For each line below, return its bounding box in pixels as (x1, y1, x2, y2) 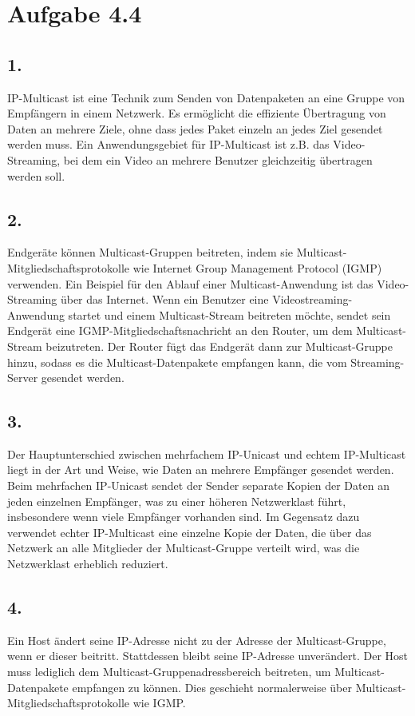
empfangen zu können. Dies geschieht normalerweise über (72, 678, 352, 695)
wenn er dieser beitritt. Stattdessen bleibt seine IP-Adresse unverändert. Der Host (7, 647, 409, 664)
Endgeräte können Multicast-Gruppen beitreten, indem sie (7, 244, 293, 261)
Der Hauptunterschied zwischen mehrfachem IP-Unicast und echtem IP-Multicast (7, 445, 406, 462)
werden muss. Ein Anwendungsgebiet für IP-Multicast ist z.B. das (7, 136, 330, 153)
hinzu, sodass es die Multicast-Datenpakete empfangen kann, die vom (7, 353, 347, 370)
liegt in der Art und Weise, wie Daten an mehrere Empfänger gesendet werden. (7, 461, 394, 478)
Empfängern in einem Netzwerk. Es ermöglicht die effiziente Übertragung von (7, 105, 386, 121)
